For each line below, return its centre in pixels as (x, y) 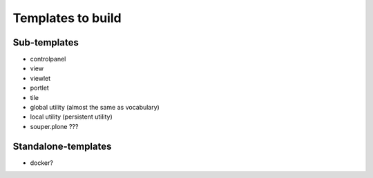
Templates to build (67, 18)
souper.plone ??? (54, 126)
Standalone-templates (62, 146)
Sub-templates (46, 42)
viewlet (40, 78)
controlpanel (48, 59)
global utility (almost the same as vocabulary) (95, 108)
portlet (40, 88)
